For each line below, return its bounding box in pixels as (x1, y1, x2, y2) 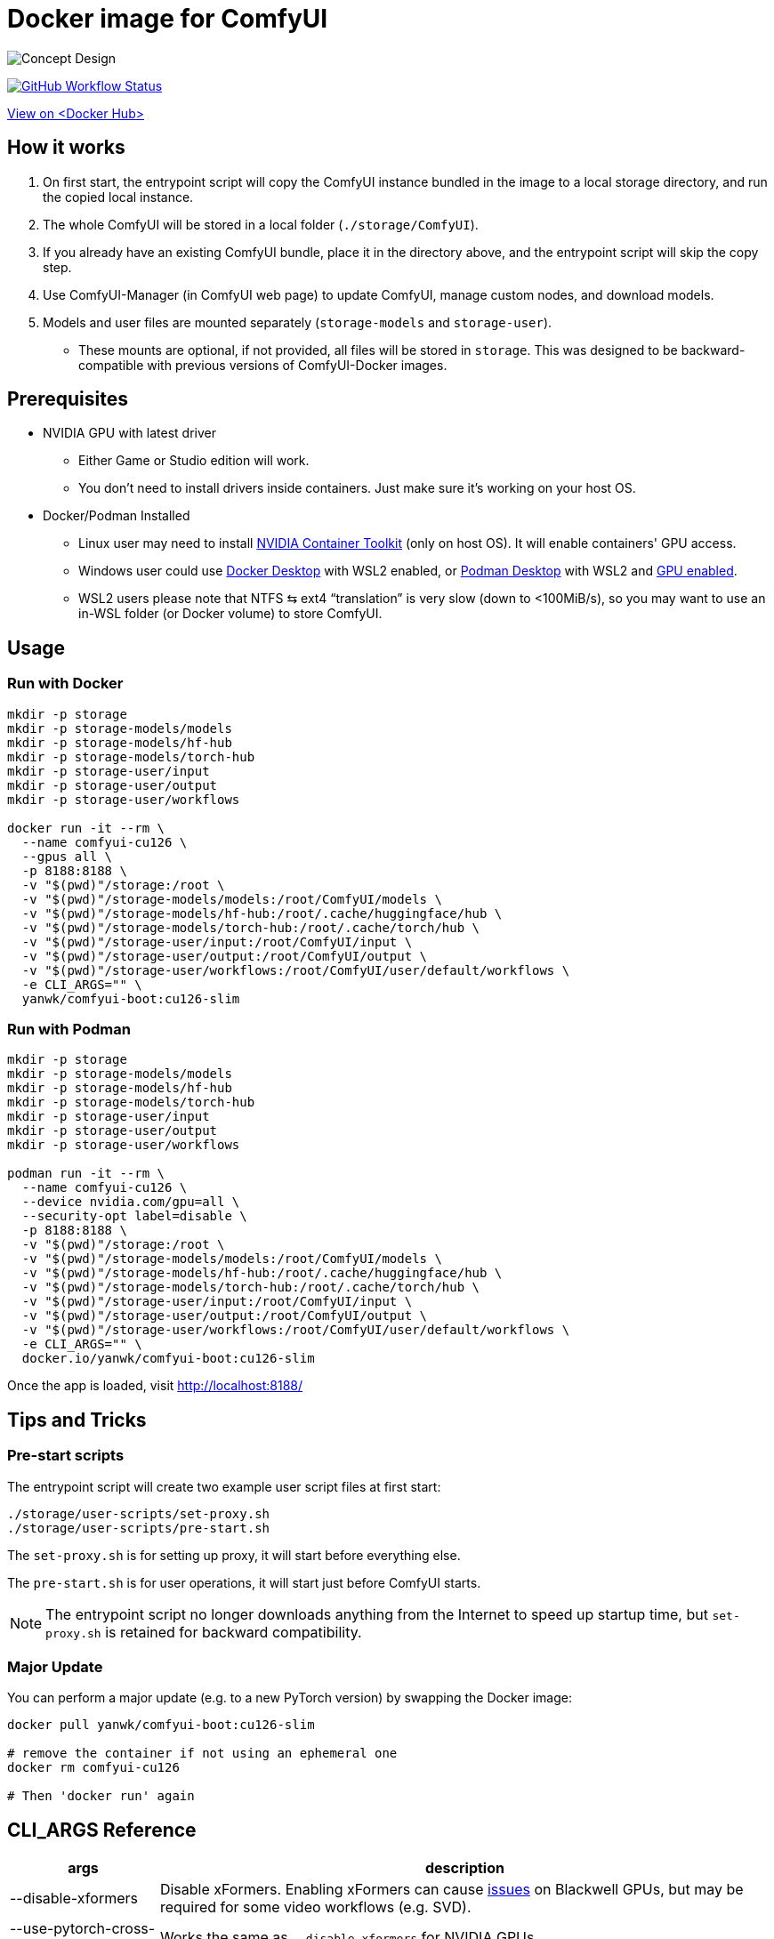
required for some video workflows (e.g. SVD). (159, 1898, 472, 1917)
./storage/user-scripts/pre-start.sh (7, 1520, 270, 1535)
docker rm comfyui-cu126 (7, 1760, 180, 1775)
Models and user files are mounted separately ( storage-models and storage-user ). (43, 314, 552, 330)
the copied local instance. (43, 189, 194, 205)
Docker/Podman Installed (43, 508, 190, 524)
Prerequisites (7, 388, 128, 411)
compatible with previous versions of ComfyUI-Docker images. (78, 357, 447, 373)
